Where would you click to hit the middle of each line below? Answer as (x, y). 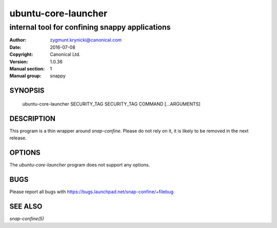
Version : (19, 61)
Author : (18, 40)
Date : (15, 47)
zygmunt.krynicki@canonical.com (86, 40)
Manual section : (27, 69)
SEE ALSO (26, 206)
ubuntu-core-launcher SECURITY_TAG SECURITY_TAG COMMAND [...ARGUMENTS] (111, 104)
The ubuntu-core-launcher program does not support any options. (80, 164)
